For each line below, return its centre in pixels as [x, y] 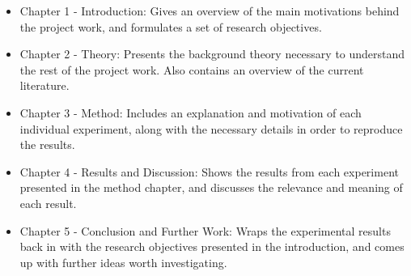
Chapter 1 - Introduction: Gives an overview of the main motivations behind [210, 11]
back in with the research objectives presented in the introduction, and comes [212, 246]
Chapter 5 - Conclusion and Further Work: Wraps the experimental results [205, 230]
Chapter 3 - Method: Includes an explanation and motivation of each [191, 112]
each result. [48, 203]
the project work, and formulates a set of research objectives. [171, 26]
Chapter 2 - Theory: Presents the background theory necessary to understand [212, 54]
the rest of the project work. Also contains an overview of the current [192, 69]
